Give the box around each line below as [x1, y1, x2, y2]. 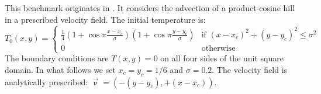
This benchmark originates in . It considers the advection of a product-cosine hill [5, 2, 295, 13]
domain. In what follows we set [5, 63, 116, 75]
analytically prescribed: [5, 75, 88, 88]
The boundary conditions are [5, 52, 109, 64]
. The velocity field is [212, 63, 288, 75]
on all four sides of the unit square [160, 52, 284, 64]
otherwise [201, 44, 236, 53]
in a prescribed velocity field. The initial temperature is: [5, 13, 206, 25]
